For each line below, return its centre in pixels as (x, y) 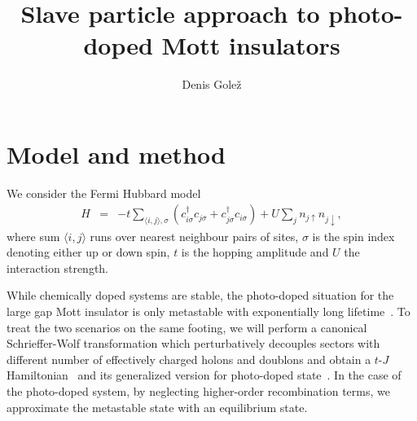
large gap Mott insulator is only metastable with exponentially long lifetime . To (208, 311)
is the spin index (353, 236)
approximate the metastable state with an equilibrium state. (157, 407)
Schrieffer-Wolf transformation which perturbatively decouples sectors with (193, 343)
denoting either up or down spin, (88, 252)
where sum (33, 236)
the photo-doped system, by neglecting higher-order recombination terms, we (198, 391)
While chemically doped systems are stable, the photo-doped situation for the (200, 295)
